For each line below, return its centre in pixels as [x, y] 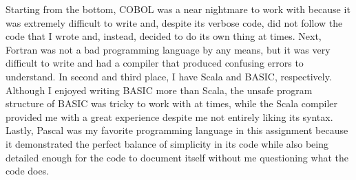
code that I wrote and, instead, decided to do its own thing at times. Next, [164, 36]
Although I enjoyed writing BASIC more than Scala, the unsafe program [159, 90]
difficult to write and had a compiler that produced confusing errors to [155, 63]
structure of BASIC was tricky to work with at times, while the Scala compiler [172, 103]
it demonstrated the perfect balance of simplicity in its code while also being [167, 143]
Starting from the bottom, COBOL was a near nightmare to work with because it [178, 9]
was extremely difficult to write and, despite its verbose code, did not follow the [174, 22]
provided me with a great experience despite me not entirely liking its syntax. [169, 116]
